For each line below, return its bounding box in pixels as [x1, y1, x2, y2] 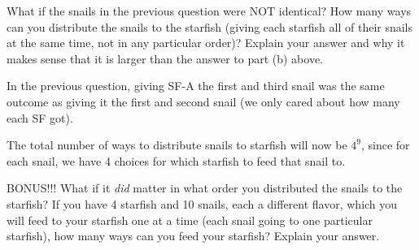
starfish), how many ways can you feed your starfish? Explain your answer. [7, 227, 380, 244]
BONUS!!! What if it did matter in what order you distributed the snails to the [7, 179, 403, 196]
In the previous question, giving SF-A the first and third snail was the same [7, 77, 385, 94]
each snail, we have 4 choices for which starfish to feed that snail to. [7, 152, 346, 169]
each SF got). [7, 109, 73, 126]
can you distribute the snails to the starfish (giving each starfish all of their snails [7, 18, 413, 35]
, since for [360, 136, 410, 153]
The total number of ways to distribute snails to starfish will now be [7, 136, 347, 153]
